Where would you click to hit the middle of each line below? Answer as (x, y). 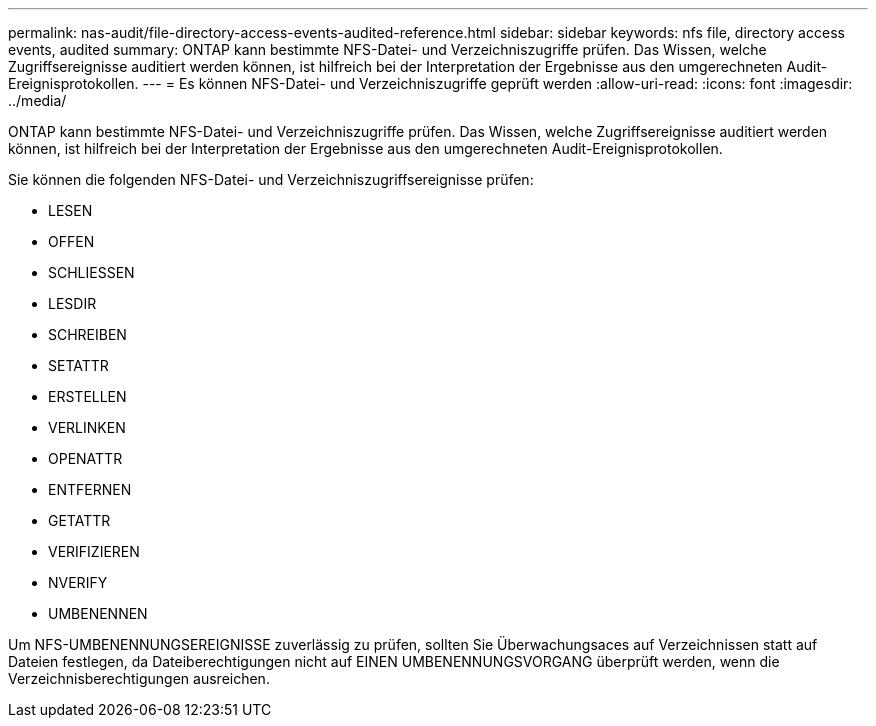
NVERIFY (78, 582)
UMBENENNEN (98, 613)
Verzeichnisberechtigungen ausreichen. (139, 678)
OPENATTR (85, 458)
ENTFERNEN (90, 489)
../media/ (37, 100)
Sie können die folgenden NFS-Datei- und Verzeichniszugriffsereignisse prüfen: (271, 179)
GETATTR (79, 520)
